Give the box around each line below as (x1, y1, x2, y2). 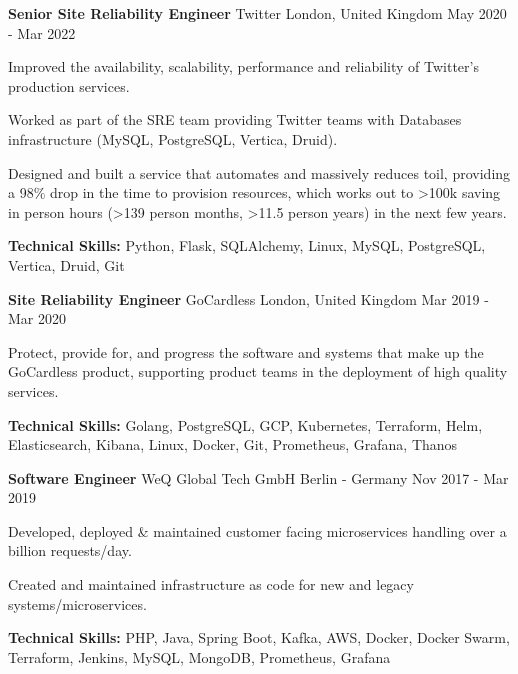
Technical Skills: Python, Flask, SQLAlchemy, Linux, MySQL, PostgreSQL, (8, 235, 486, 256)
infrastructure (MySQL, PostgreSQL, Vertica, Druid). (8, 128, 338, 149)
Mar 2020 (8, 308, 66, 329)
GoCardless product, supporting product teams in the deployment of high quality (8, 361, 508, 382)
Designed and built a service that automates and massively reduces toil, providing (8, 162, 511, 183)
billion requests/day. (8, 540, 132, 561)
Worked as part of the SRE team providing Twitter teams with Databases (8, 109, 462, 130)
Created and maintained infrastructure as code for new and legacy (8, 574, 414, 595)
